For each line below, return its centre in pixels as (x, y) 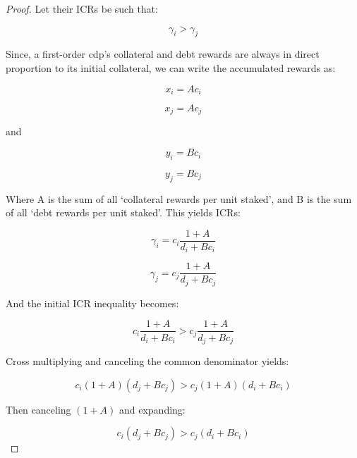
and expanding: (152, 409)
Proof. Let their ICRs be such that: (82, 8)
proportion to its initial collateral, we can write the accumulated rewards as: (171, 67)
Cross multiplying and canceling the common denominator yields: (147, 361)
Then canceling (38, 409)
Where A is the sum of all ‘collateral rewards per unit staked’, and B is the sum (179, 198)
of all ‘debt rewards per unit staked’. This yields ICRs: (123, 212)
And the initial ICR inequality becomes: (92, 303)
